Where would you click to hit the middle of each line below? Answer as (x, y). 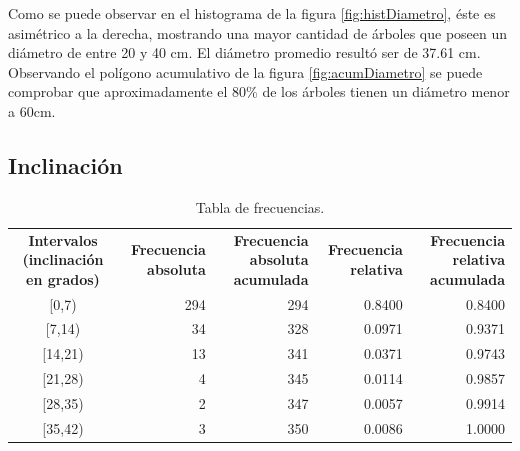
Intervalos (63, 239)
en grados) (63, 278)
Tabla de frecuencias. (260, 206)
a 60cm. (32, 110)
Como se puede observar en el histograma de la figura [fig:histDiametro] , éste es (252, 13)
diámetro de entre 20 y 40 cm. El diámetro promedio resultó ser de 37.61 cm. (244, 52)
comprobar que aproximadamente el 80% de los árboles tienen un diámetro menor (259, 91)
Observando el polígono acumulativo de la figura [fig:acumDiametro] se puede (245, 71)
